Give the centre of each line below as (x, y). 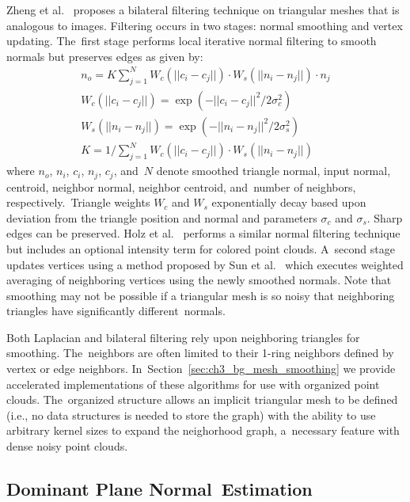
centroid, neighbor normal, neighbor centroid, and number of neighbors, (181, 186)
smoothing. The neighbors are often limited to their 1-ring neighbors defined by (200, 353)
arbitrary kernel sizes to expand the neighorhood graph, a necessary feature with (203, 430)
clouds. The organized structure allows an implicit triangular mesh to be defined (202, 399)
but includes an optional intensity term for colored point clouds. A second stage (201, 248)
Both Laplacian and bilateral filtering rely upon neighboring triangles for (183, 337)
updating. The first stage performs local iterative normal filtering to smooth (192, 41)
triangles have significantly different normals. (116, 311)
